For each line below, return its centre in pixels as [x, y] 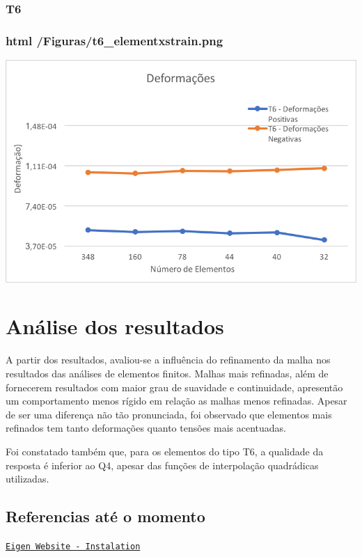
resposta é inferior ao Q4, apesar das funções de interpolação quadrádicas [162, 465]
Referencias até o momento [105, 516]
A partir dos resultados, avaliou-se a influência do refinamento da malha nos [168, 360]
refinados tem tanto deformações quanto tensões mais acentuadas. [146, 428]
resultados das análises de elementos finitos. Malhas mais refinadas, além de [167, 373]
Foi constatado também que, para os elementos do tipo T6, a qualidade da [165, 451]
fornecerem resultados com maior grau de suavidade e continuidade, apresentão [174, 387]
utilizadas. [27, 479]
